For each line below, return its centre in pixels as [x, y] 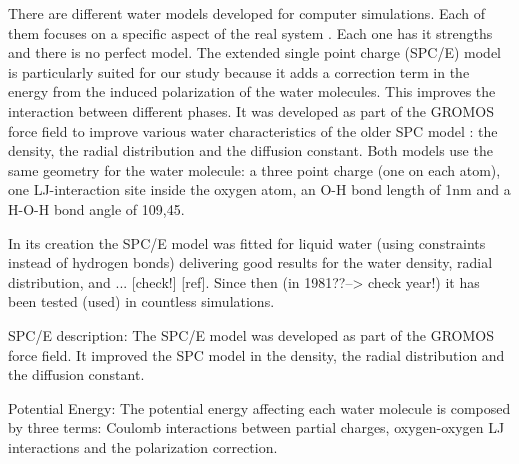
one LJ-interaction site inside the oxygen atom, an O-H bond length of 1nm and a [259, 189]
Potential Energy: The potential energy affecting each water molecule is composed [259, 407]
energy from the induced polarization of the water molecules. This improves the [252, 91]
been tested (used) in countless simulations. [141, 301]
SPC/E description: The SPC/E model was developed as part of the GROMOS [251, 334]
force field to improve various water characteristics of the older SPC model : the [253, 130]
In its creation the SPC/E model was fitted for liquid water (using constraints [247, 242]
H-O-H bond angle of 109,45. [96, 208]
